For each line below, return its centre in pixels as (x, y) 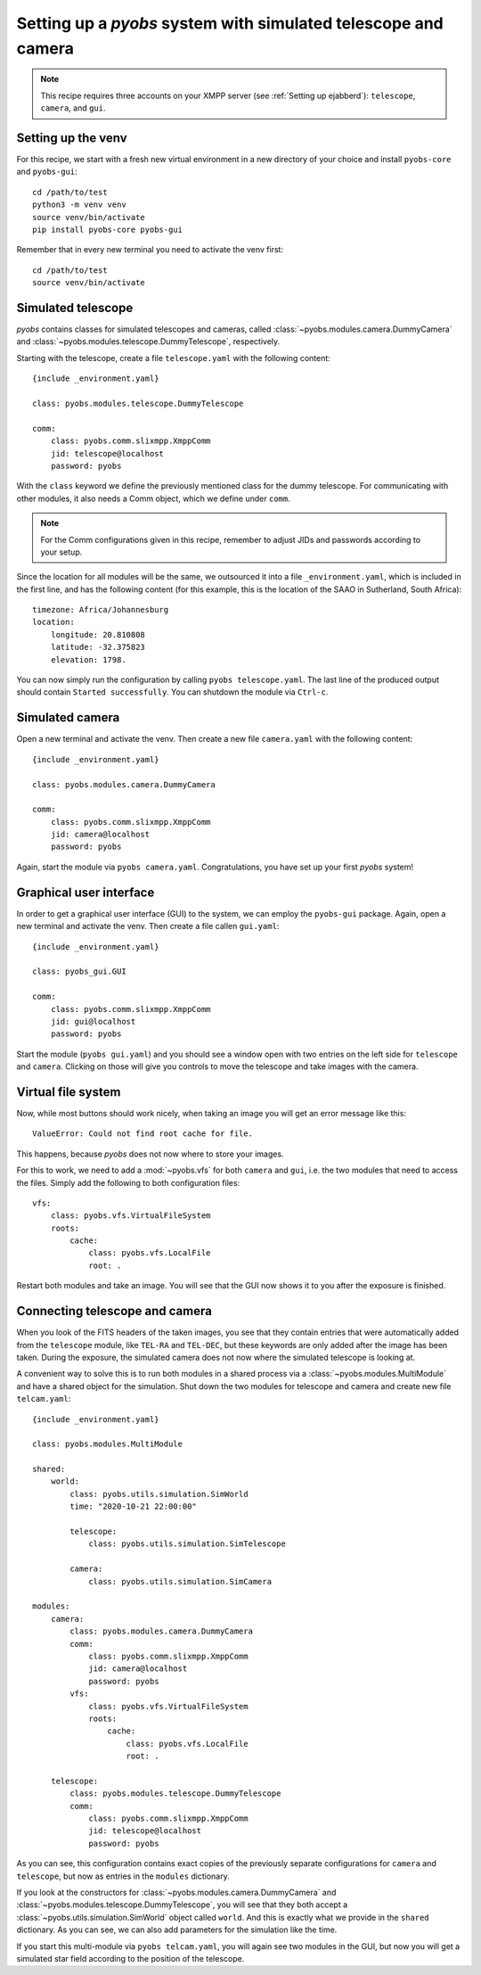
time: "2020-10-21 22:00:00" (134, 1506)
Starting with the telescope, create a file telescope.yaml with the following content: (174, 358)
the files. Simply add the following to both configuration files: (128, 1182)
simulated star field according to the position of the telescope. (130, 1958)
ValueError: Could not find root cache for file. (143, 1134)
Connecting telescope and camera (114, 1311)
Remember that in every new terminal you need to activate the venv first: (150, 250)
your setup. (61, 552)
